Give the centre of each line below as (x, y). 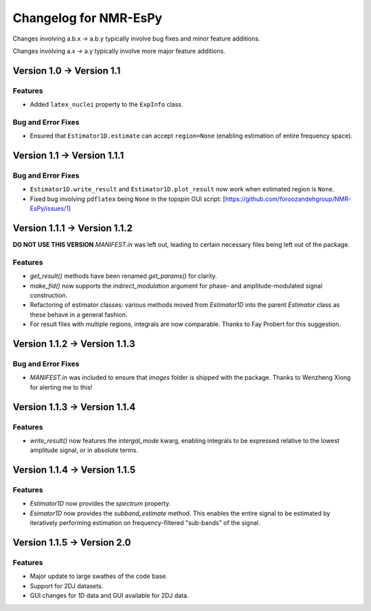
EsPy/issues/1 (49, 208)
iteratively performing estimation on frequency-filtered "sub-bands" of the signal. (145, 523)
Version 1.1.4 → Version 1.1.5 (74, 470)
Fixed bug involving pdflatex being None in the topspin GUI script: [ (128, 199)
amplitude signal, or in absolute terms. (84, 450)
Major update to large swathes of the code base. (99, 576)
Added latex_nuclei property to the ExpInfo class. (106, 105)
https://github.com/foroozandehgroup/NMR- (288, 199)
